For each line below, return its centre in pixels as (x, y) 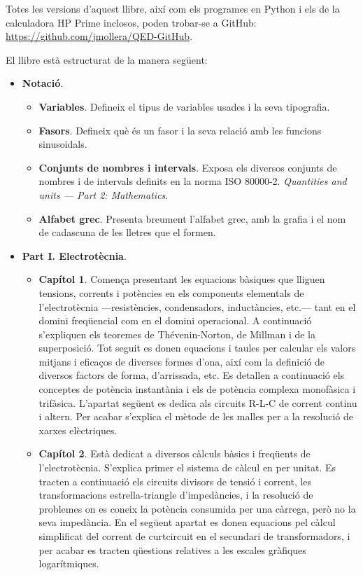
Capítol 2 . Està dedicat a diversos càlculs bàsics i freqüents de (175, 453)
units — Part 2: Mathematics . (104, 194)
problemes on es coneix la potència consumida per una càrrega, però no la (197, 508)
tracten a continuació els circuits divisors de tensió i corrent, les (175, 481)
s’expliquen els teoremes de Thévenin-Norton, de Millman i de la (177, 334)
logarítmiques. (69, 563)
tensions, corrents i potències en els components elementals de (171, 292)
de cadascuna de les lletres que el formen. (127, 232)
